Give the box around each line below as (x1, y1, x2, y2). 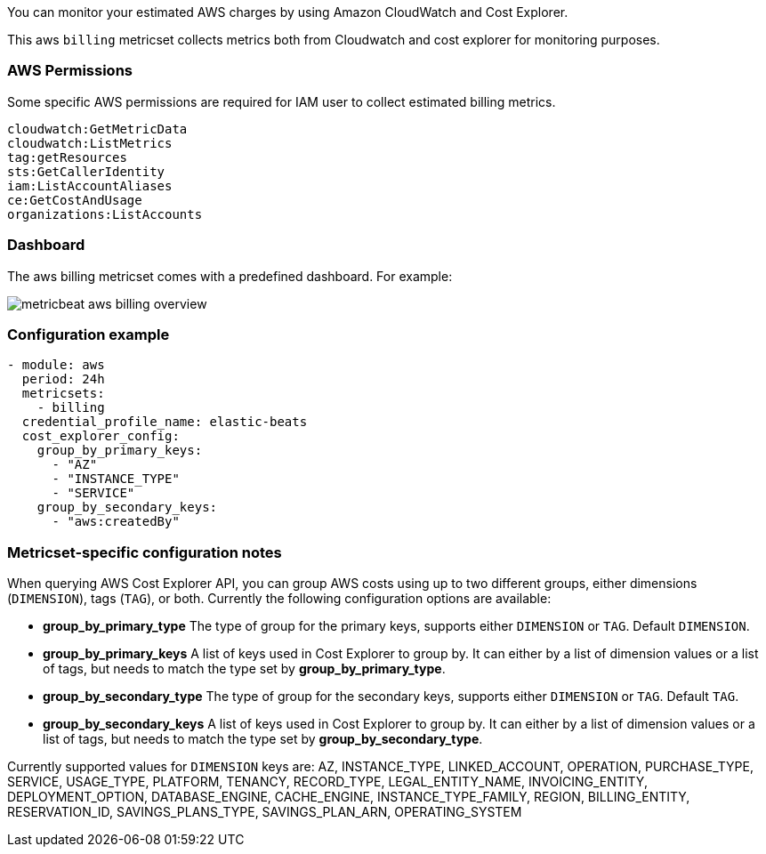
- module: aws (7, 358, 105, 373)
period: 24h (21, 372, 105, 387)
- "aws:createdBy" (52, 514, 180, 529)
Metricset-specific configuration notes (7, 543, 282, 561)
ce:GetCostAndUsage (7, 192, 142, 207)
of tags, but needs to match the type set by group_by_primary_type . (43, 661, 446, 676)
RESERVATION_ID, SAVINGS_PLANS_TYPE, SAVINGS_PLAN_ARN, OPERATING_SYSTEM (7, 804, 522, 819)
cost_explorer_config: (21, 429, 180, 444)
